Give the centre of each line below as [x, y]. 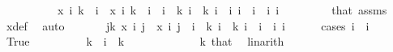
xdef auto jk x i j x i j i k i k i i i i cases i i [188, 25]
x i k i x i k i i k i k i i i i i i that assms [222, 10]
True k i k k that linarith [145, 41]
